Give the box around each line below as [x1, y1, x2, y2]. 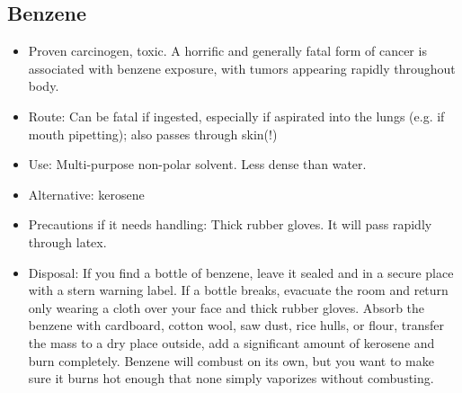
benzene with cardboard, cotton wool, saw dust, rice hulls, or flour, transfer [28, 316, 445, 335]
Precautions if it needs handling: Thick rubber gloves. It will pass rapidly [28, 215, 432, 234]
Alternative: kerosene [28, 184, 145, 203]
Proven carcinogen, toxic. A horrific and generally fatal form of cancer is [28, 41, 427, 60]
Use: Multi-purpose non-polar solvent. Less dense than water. [28, 155, 367, 174]
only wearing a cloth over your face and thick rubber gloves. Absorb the [28, 298, 425, 317]
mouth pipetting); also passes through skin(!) [28, 124, 278, 143]
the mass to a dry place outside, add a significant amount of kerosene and [28, 333, 435, 352]
